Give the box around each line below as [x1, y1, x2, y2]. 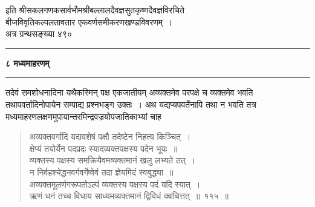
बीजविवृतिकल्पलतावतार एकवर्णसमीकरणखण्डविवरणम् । [5, 15, 173, 28]
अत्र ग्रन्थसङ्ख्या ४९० [5, 27, 72, 40]
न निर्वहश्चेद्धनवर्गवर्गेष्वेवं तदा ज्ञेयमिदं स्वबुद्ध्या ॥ [29, 165, 174, 178]
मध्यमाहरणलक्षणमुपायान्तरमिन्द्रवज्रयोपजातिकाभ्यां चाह [5, 110, 161, 122]
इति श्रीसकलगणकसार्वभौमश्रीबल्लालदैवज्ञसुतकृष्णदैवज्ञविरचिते [5, 4, 184, 16]
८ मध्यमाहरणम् [5, 56, 50, 69]
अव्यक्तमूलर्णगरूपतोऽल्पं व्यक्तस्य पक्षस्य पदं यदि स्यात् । [29, 177, 201, 190]
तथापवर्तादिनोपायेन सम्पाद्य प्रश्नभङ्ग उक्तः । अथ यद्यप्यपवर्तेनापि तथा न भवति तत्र [5, 97, 256, 110]
